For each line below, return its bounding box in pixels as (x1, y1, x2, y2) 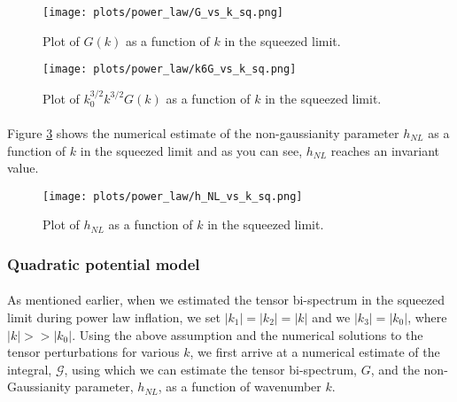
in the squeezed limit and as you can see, (80, 141, 303, 159)
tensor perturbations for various (7, 343, 180, 361)
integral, (7, 359, 52, 378)
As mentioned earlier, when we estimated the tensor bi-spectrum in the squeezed (7, 290, 445, 309)
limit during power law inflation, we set (7, 307, 221, 326)
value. (7, 158, 39, 177)
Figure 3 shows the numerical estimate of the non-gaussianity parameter (7, 123, 399, 142)
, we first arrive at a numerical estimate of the (190, 343, 440, 361)
